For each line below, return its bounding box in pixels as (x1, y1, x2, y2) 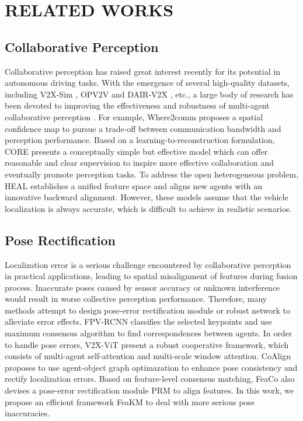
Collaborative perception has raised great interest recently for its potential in (5, 65, 280, 77)
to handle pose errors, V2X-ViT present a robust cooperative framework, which (5, 338, 289, 350)
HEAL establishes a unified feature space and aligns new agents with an (5, 179, 263, 192)
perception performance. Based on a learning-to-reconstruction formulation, (5, 134, 275, 146)
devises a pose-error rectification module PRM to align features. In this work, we (5, 384, 294, 396)
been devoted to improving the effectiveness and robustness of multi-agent (5, 99, 270, 112)
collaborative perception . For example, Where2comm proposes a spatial (5, 110, 263, 123)
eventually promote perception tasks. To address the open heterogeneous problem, (5, 168, 299, 180)
